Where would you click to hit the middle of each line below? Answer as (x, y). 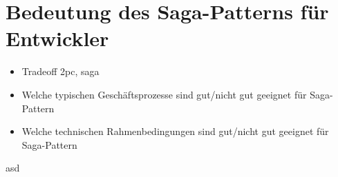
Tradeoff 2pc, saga (60, 71)
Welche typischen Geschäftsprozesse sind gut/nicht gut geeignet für (164, 94)
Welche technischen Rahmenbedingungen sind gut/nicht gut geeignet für (175, 131)
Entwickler (57, 38)
